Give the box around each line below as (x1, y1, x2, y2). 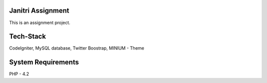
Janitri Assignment (9, 6, 69, 15)
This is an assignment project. (9, 20, 71, 26)
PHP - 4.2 (9, 71, 29, 77)
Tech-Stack (9, 32, 46, 41)
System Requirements (9, 58, 79, 66)
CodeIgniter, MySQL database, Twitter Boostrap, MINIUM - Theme (9, 45, 144, 51)
